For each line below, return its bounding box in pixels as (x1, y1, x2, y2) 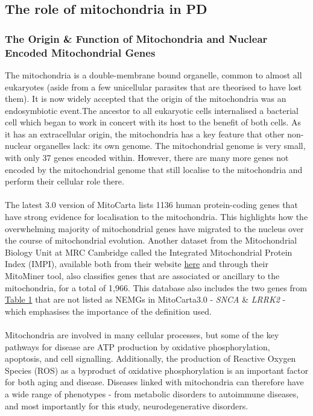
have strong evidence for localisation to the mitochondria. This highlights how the (5, 210, 308, 223)
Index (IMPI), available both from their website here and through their (5, 257, 268, 270)
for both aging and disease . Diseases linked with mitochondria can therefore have (5, 376, 304, 388)
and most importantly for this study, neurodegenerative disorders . (5, 399, 248, 412)
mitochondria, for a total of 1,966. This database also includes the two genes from (5, 281, 307, 294)
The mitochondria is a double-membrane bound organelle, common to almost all (5, 68, 302, 81)
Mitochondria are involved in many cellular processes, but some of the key (5, 328, 279, 341)
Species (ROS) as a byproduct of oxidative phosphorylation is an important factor (5, 364, 309, 376)
